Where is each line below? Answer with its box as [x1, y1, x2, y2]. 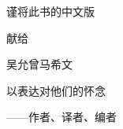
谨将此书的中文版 [6, 3, 95, 19]
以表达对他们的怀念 [6, 82, 106, 98]
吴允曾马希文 [6, 56, 73, 72]
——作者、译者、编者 [6, 109, 117, 125]
